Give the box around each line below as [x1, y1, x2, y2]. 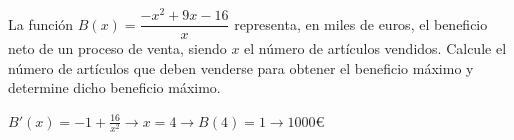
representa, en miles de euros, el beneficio [234, 13, 488, 34]
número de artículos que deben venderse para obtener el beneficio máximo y [8, 57, 474, 78]
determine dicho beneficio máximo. [8, 77, 221, 98]
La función [8, 13, 74, 34]
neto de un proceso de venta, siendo [8, 38, 227, 59]
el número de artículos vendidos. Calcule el [244, 38, 507, 59]
